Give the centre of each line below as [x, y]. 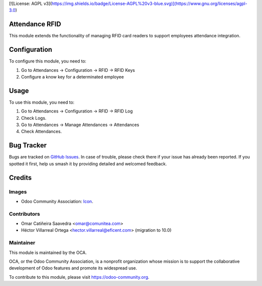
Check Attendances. [41, 131]
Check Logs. [34, 118]
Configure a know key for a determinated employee [73, 77]
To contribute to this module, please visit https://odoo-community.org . [79, 277]
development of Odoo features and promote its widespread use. [73, 268]
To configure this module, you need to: [48, 61]
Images [18, 191]
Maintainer [22, 243]
